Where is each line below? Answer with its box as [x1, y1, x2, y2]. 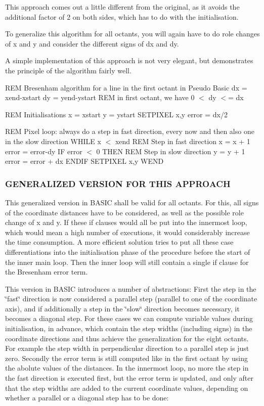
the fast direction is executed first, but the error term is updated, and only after [5, 373, 253, 383]
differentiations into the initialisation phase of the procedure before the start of [5, 246, 250, 257]
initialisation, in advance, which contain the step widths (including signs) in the [5, 323, 252, 334]
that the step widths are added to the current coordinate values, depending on [5, 382, 248, 393]
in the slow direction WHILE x [5, 136, 101, 146]
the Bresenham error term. [5, 266, 88, 277]
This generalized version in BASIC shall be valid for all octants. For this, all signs [5, 197, 259, 207]
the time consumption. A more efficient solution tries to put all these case [5, 237, 234, 247]
